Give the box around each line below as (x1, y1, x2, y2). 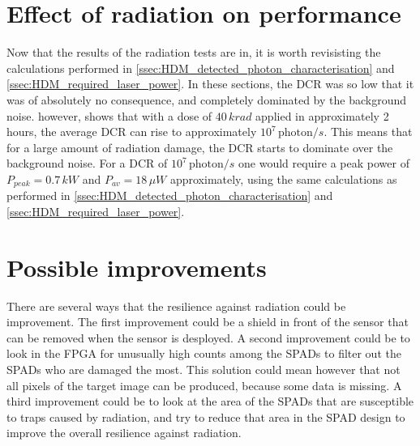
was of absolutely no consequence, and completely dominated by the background (6, 91, 406, 108)
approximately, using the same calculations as (169, 170, 397, 187)
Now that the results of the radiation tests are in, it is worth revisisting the (6, 44, 381, 61)
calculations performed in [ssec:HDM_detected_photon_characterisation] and (6, 59, 395, 76)
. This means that (324, 123, 413, 140)
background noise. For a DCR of (6, 155, 168, 172)
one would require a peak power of (238, 155, 409, 172)
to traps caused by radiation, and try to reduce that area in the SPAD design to (6, 408, 405, 425)
